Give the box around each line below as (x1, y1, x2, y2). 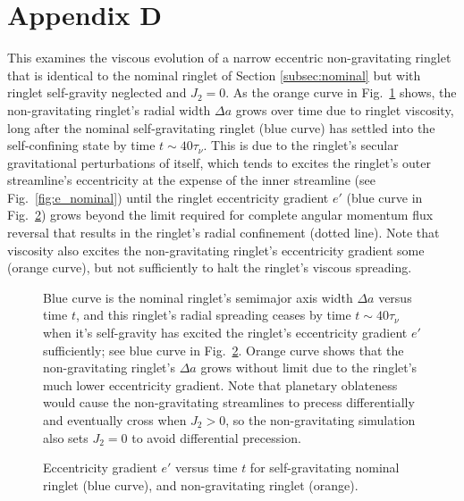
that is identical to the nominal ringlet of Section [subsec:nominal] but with (7, 65, 421, 84)
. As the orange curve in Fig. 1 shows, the (225, 83, 457, 102)
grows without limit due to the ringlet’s (200, 358, 418, 377)
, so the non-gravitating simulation (225, 411, 416, 429)
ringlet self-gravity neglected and (7, 83, 187, 102)
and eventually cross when (43, 411, 187, 429)
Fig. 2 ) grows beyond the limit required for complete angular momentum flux (7, 205, 434, 224)
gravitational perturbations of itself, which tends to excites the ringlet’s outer (7, 153, 431, 171)
